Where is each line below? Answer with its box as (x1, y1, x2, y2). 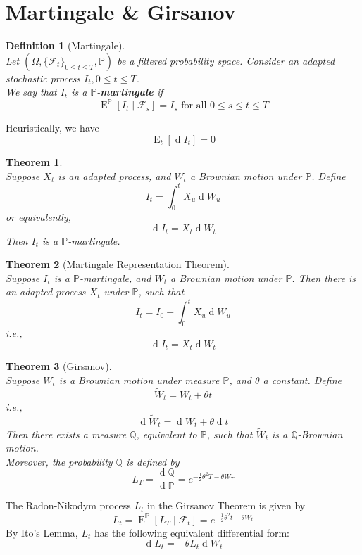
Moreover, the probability (6, 454, 113, 468)
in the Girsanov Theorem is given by (146, 498, 306, 513)
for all (181, 101, 207, 111)
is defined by (125, 454, 180, 468)
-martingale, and (79, 270, 151, 285)
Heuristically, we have (6, 120, 99, 135)
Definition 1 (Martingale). (6, 38, 125, 53)
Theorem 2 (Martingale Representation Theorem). (6, 257, 230, 272)
